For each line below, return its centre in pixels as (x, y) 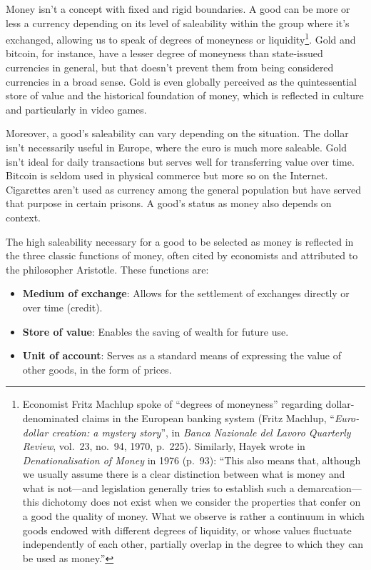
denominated (51, 417)
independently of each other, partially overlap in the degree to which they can (193, 544)
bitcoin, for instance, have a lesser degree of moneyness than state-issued (164, 53)
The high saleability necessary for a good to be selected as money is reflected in (180, 241)
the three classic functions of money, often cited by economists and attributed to (182, 255)
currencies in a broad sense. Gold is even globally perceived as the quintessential (181, 81)
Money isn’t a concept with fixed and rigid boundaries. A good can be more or (178, 9)
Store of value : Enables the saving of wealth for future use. (156, 331)
